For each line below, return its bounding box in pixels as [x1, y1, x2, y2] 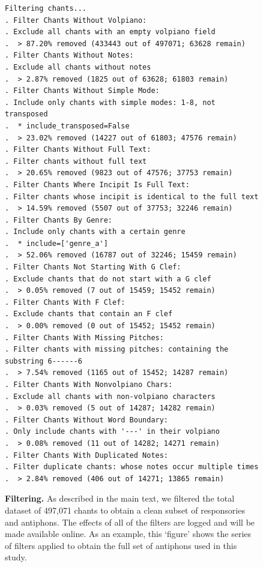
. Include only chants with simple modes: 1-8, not [5, 98, 216, 107]
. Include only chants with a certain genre [5, 227, 186, 236]
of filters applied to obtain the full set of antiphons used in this [5, 539, 237, 551]
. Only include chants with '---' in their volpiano [5, 427, 220, 436]
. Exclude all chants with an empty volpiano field [5, 28, 216, 37]
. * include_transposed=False [5, 121, 130, 130]
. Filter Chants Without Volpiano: [5, 16, 147, 25]
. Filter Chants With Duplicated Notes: [5, 451, 169, 460]
